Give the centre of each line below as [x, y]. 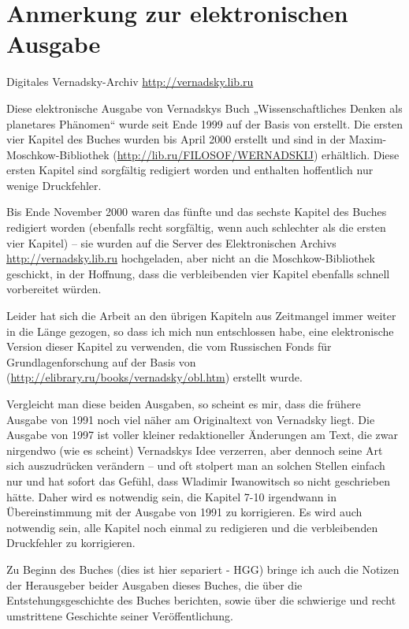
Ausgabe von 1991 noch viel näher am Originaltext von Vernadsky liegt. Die [191, 419]
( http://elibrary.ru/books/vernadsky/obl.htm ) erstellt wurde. [154, 377]
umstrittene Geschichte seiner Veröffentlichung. [120, 615]
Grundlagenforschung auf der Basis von [101, 361]
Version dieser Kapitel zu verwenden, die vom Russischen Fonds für [169, 346]
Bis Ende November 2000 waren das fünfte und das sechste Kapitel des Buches [197, 212]
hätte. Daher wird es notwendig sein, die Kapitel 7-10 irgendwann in [171, 496]
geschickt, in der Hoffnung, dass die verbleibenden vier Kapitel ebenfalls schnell [198, 273]
